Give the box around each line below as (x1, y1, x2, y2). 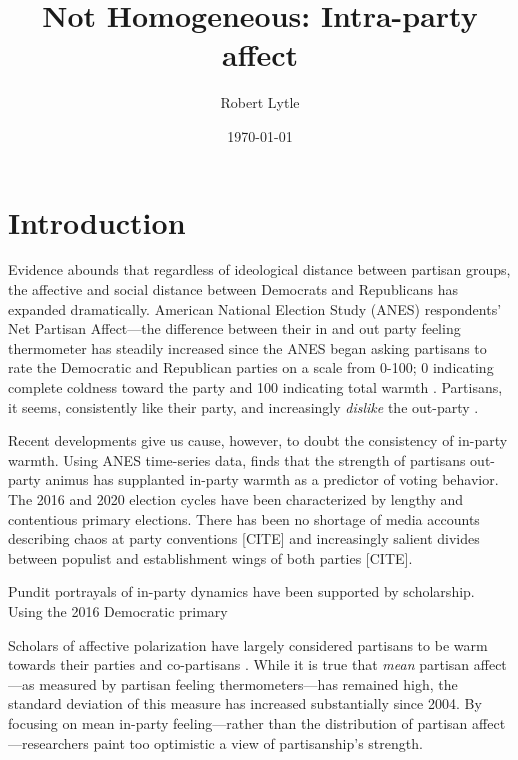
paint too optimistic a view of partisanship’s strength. (93, 732, 423, 753)
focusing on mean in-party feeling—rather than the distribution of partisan (8, 712, 468, 733)
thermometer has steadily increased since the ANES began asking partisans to (8, 337, 487, 358)
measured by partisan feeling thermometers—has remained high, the (39, 673, 458, 694)
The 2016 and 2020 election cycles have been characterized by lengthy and (8, 488, 464, 509)
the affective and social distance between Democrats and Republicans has (8, 279, 458, 300)
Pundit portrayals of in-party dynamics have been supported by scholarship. (8, 581, 475, 602)
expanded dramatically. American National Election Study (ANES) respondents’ (8, 298, 502, 319)
